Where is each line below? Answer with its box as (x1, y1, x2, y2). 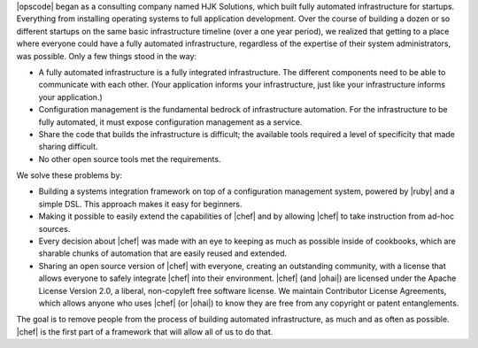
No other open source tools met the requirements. (38, 153, 221, 164)
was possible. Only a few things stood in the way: (16, 50, 197, 61)
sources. (38, 223, 71, 234)
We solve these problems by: (16, 170, 123, 181)
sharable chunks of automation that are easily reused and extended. (38, 248, 288, 259)
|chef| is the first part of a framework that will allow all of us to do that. (16, 326, 274, 336)
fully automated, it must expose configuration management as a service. (38, 116, 303, 128)
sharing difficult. (38, 142, 98, 152)
